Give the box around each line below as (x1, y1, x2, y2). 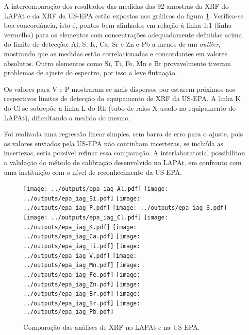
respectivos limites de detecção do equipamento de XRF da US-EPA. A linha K (4, 93, 241, 103)
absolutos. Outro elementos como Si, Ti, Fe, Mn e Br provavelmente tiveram (4, 58, 231, 68)
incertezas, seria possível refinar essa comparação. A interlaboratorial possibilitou (4, 148, 245, 158)
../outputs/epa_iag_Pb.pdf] (23, 308, 114, 315)
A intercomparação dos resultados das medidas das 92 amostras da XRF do (4, 1, 229, 11)
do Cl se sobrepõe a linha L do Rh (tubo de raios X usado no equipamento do (4, 102, 236, 113)
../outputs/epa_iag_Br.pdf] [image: (23, 290, 140, 298)
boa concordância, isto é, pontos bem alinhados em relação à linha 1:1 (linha (4, 20, 232, 30)
